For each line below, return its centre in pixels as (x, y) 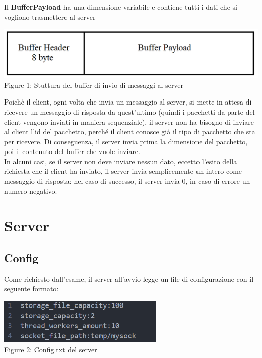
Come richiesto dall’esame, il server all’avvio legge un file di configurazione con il (129, 278)
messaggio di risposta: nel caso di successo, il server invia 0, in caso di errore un (127, 181)
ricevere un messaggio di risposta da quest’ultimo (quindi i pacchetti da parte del (129, 111)
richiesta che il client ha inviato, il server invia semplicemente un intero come (123, 171)
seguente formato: (31, 289)
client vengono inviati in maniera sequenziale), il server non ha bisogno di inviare (129, 121)
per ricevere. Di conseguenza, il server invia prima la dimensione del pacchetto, (126, 141)
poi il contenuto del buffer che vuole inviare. (72, 151)
